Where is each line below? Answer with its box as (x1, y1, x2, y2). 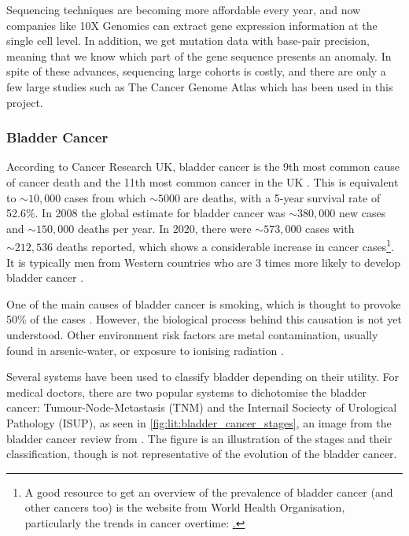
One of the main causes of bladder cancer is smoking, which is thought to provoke (6, 295, 401, 312)
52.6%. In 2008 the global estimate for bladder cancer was (6, 205, 286, 221)
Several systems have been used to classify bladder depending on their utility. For (6, 368, 399, 385)
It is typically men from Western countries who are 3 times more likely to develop (6, 253, 400, 270)
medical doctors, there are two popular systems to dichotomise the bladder (6, 383, 367, 400)
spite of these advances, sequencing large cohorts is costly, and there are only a (6, 63, 386, 79)
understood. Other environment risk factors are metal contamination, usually (6, 326, 378, 342)
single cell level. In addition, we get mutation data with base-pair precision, (6, 32, 370, 49)
